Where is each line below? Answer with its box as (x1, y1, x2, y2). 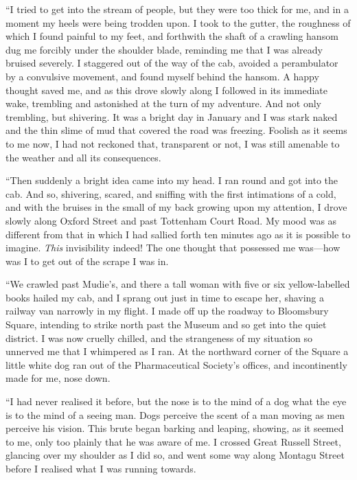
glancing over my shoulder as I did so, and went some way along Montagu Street (5, 448, 345, 462)
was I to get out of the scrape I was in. (5, 253, 169, 268)
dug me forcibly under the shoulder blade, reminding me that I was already (5, 42, 323, 56)
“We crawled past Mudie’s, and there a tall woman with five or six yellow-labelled (5, 277, 350, 291)
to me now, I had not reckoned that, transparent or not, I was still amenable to (5, 136, 340, 150)
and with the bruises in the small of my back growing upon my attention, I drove (5, 200, 347, 214)
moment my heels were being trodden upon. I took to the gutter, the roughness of (5, 15, 351, 30)
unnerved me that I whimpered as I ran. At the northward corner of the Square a (5, 344, 349, 358)
